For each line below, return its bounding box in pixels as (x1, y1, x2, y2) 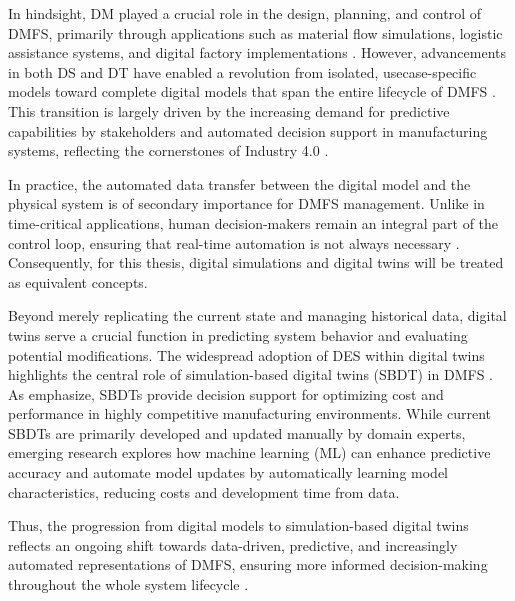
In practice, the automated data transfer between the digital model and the (8, 173, 471, 194)
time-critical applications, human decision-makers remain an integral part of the (8, 212, 499, 233)
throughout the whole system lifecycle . (8, 574, 249, 595)
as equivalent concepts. (8, 271, 148, 292)
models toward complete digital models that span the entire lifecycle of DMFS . (8, 81, 496, 102)
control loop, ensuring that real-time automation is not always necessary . (8, 232, 460, 253)
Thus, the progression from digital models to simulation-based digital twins (8, 515, 469, 536)
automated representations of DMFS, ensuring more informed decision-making (8, 554, 488, 575)
